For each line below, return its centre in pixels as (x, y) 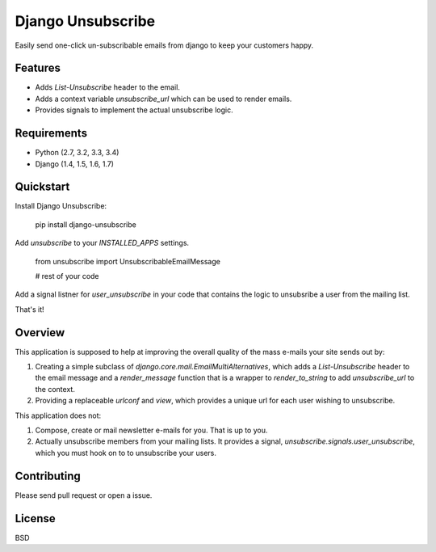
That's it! (29, 309)
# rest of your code (67, 276)
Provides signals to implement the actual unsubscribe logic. (134, 110)
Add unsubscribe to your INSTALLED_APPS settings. (102, 243)
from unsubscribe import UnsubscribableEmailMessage (128, 261)
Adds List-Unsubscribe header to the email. (108, 87)
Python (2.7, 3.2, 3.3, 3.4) (77, 153)
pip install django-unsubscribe (86, 224)
